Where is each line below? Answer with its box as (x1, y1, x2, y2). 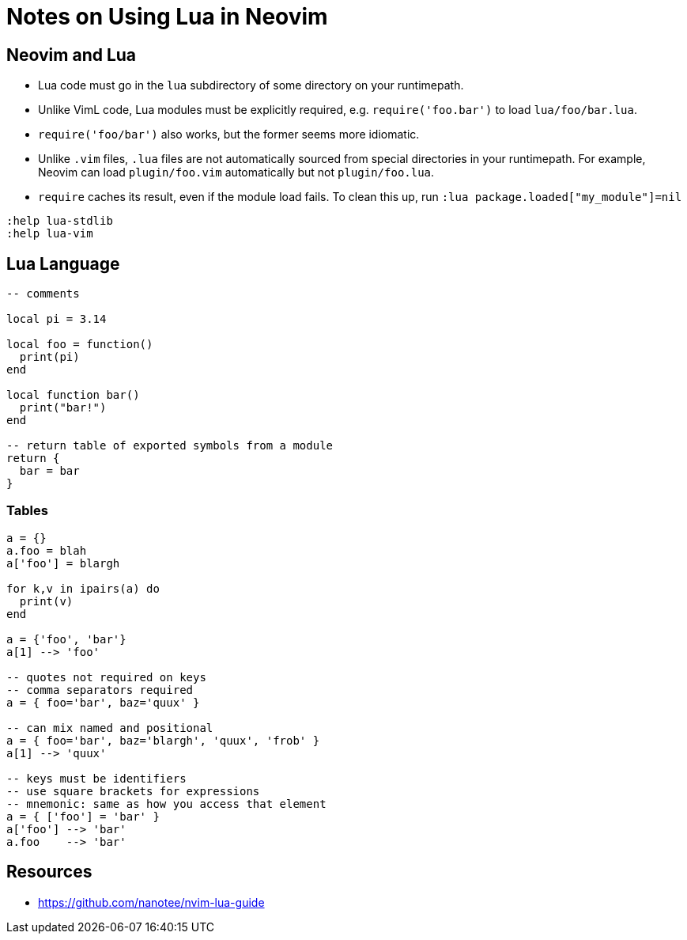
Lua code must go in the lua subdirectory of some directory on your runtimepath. (38, 78, 464, 93)
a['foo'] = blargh (6, 556, 120, 570)
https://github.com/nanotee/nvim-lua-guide (38, 895, 265, 909)
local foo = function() (6, 338, 153, 351)
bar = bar (19, 464, 80, 478)
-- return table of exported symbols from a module (6, 439, 334, 453)
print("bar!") (19, 401, 107, 415)
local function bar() (6, 389, 140, 402)
